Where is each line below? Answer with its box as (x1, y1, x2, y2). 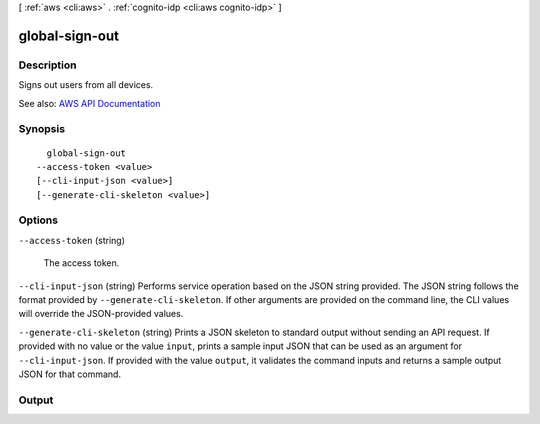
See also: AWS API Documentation (18, 97, 161, 109)
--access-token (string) (18, 234, 125, 246)
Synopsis (18, 122, 65, 136)
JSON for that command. (18, 368, 122, 380)
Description (18, 58, 77, 72)
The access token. (43, 257, 120, 269)
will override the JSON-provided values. (18, 308, 184, 320)
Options (18, 213, 59, 227)
